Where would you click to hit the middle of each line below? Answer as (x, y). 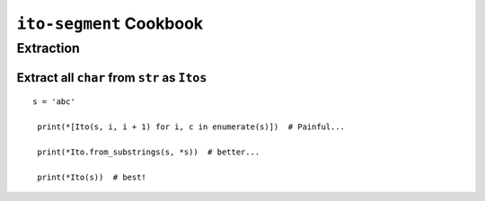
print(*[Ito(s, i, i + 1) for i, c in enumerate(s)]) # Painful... (191, 127)
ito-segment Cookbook (110, 23)
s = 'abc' (54, 102)
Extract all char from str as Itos (112, 78)
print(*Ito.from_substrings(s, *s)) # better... (149, 152)
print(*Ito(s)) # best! (92, 177)
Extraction (48, 48)
